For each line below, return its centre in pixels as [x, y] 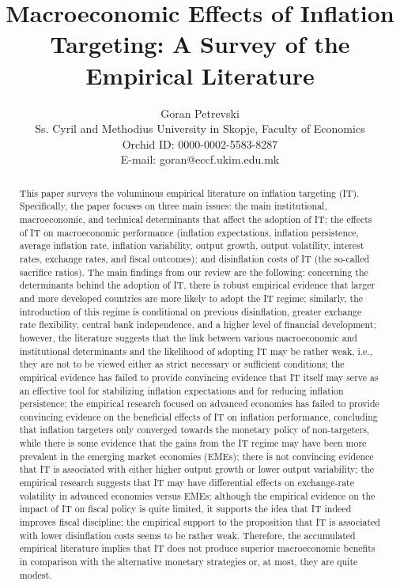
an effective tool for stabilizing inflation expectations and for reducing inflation [181, 390]
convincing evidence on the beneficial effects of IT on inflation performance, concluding [198, 416]
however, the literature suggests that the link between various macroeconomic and [188, 337]
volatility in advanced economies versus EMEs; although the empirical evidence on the [197, 495]
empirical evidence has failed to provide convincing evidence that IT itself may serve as [199, 377]
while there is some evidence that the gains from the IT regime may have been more [193, 443]
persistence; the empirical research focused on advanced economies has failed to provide [199, 404]
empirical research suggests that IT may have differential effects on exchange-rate [187, 483]
